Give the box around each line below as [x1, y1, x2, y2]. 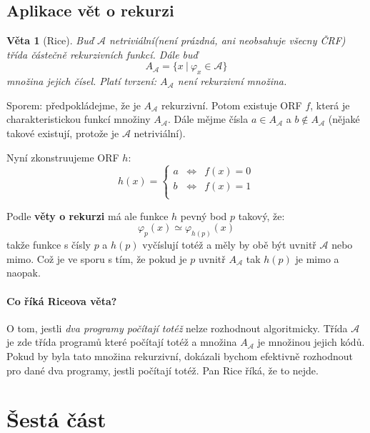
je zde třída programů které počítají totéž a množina [6, 334, 237, 349]
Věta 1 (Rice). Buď [6, 33, 94, 48]
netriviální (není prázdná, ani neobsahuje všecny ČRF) [109, 33, 346, 48]
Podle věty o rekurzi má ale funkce [6, 208, 169, 223]
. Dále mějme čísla [167, 111, 249, 126]
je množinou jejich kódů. [257, 334, 365, 349]
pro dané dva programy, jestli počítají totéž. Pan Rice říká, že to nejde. [6, 362, 319, 377]
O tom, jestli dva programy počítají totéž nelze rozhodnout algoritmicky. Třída [6, 320, 348, 335]
